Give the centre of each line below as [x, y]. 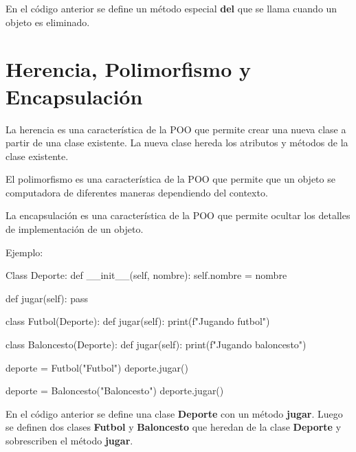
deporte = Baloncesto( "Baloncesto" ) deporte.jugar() [115, 391]
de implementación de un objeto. [75, 229]
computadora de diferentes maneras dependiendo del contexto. [137, 192]
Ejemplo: [24, 252]
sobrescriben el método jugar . [69, 440]
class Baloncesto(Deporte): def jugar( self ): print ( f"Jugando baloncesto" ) [156, 344]
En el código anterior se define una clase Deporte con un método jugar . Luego [174, 413]
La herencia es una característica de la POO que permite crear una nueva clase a [176, 129]
